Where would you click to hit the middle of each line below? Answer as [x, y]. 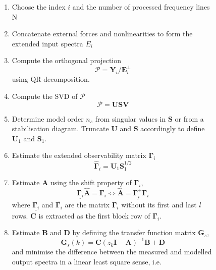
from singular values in [130, 118]
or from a [189, 118]
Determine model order [48, 118]
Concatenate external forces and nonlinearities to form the [102, 34]
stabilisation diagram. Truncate [60, 128]
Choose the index [39, 7]
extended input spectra [47, 43]
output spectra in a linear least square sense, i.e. [87, 262]
